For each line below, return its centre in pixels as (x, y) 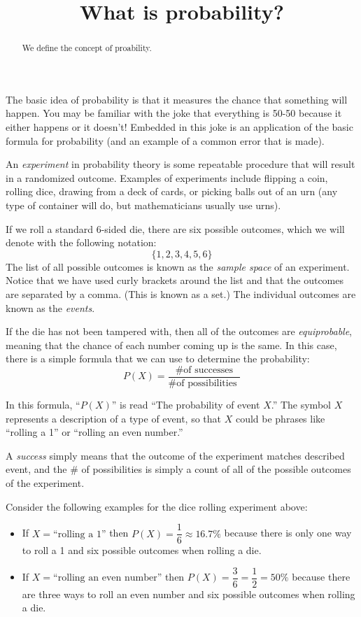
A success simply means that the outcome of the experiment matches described (175, 455)
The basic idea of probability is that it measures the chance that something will (177, 99)
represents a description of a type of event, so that (114, 418)
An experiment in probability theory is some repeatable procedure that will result (180, 164)
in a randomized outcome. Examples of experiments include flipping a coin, (167, 177)
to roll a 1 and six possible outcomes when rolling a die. (142, 550)
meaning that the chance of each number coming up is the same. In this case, (171, 345)
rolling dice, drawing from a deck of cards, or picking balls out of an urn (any (172, 191)
